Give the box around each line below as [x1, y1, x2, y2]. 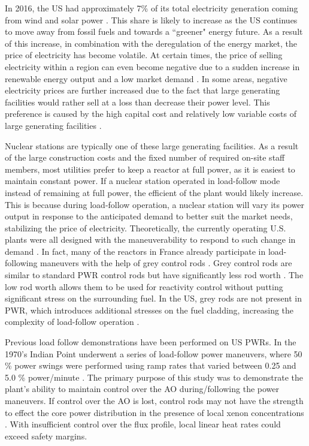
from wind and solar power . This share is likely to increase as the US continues [5, 13, 298, 26]
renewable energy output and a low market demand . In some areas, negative [5, 72, 287, 85]
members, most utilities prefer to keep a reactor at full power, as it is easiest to [5, 162, 295, 175]
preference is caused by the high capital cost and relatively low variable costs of [5, 107, 297, 120]
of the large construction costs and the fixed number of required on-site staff [5, 151, 285, 164]
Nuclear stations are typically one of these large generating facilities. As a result [5, 139, 299, 152]
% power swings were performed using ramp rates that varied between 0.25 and [5, 359, 296, 372]
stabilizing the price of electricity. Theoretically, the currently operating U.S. [5, 221, 286, 234]
